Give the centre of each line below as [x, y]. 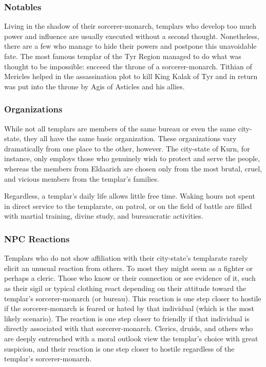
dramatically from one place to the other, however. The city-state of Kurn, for [127, 148]
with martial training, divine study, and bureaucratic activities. [104, 216]
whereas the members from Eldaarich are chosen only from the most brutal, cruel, [133, 168]
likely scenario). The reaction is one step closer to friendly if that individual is [127, 318]
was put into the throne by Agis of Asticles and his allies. [94, 86]
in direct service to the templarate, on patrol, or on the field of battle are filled [128, 206]
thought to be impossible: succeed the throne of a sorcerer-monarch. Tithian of [128, 66]
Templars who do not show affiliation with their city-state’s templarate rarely [126, 258]
